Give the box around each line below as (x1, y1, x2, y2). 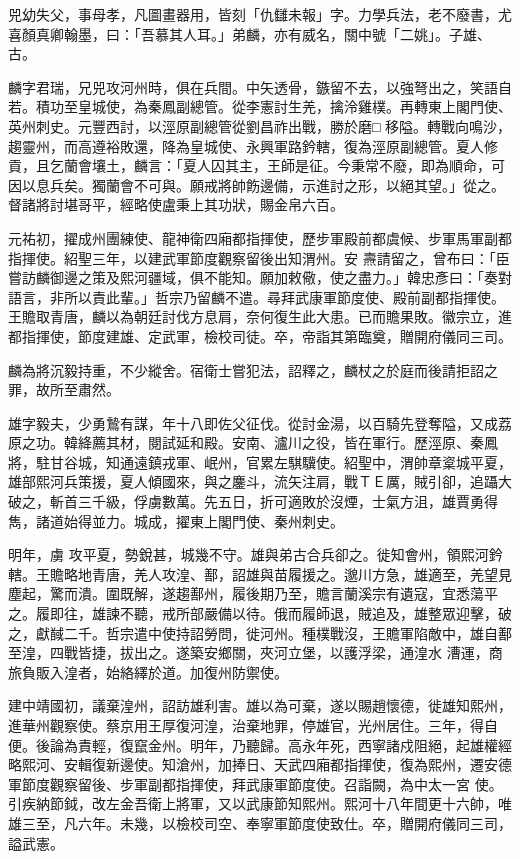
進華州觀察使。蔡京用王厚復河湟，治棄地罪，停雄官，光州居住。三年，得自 (8, 715, 498, 735)
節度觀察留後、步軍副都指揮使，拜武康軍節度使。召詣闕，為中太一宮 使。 (21, 773, 503, 794)
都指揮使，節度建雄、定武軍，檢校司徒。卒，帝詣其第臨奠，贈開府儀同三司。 (8, 325, 512, 346)
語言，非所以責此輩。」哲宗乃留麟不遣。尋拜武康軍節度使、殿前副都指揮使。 (8, 286, 505, 307)
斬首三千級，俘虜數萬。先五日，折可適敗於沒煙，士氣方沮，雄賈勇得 (49, 491, 498, 512)
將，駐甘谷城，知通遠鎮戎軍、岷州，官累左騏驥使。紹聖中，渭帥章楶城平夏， (8, 451, 512, 472)
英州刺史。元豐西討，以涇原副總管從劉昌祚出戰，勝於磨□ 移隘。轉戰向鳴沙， (8, 115, 512, 136)
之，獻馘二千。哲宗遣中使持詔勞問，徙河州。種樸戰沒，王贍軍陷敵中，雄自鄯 (8, 622, 512, 643)
